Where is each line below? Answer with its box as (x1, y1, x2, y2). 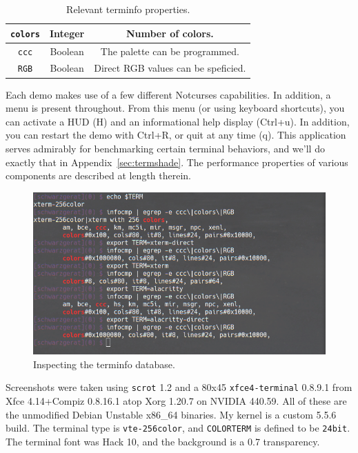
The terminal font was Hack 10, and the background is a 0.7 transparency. (6, 434, 320, 448)
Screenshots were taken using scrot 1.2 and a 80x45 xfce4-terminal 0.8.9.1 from (6, 380, 352, 394)
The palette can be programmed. (100, 43, 239, 58)
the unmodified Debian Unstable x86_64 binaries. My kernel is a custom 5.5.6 (6, 407, 337, 421)
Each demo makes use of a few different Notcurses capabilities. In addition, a (6, 87, 331, 101)
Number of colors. (126, 26, 214, 40)
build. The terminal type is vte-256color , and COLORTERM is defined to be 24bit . (6, 421, 350, 435)
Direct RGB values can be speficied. (94, 61, 246, 75)
